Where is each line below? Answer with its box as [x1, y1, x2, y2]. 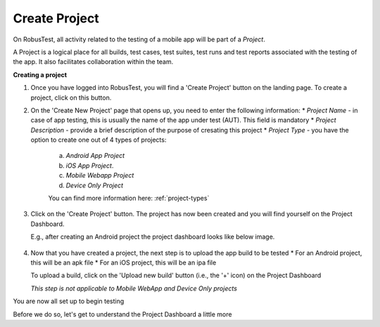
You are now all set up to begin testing [13, 297, 125, 305]
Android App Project [65, 152, 125, 160]
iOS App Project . [65, 161, 114, 170]
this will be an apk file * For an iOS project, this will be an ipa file [30, 258, 217, 267]
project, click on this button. [30, 93, 112, 102]
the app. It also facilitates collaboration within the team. [13, 58, 174, 66]
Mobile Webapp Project [65, 171, 134, 180]
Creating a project [13, 70, 67, 79]
